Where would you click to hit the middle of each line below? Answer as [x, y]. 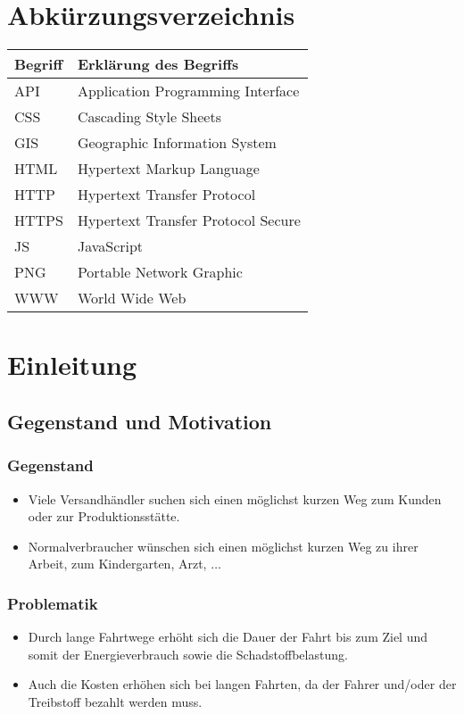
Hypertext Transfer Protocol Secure [189, 220]
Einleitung [72, 365]
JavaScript [110, 246]
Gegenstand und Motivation [140, 421]
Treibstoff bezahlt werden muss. [115, 701]
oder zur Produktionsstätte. [104, 516]
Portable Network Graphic [160, 272]
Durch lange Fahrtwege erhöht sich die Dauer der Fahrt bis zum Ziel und [228, 637]
